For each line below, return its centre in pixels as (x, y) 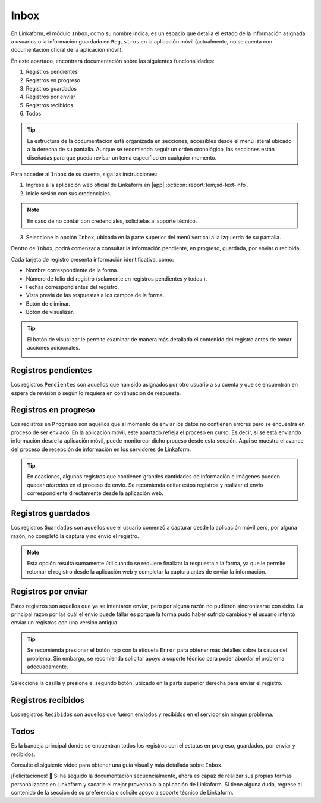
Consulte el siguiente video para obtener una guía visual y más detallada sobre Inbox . (117, 765)
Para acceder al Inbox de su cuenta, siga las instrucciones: (84, 174)
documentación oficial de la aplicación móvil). (67, 50)
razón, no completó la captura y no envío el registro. (75, 536)
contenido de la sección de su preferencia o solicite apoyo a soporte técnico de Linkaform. (122, 793)
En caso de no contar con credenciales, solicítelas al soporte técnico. (112, 221)
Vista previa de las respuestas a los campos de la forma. (95, 295)
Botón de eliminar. (48, 303)
